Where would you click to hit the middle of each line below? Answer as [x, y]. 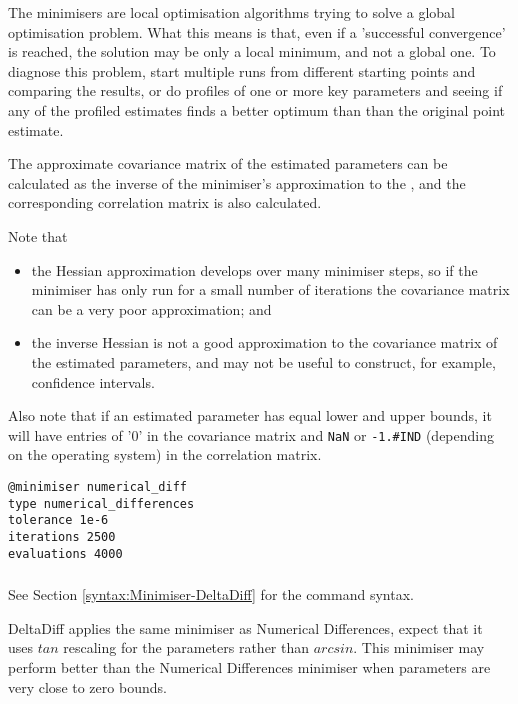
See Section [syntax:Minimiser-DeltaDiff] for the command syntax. [211, 594]
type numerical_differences [101, 503]
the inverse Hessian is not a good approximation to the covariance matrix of [264, 342]
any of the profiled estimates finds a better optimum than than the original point [256, 109]
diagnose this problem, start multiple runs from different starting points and [242, 70]
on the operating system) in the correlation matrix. [165, 454]
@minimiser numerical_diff [97, 486]
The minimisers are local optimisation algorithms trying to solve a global [231, 12]
